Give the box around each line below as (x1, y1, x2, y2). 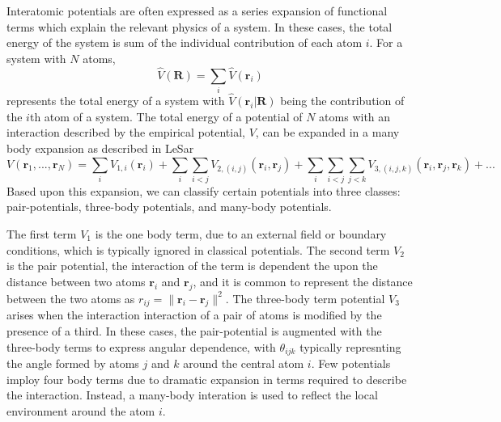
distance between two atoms (6, 272, 146, 289)
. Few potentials (311, 355, 391, 372)
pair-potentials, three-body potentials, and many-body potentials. (6, 198, 332, 215)
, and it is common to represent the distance (193, 272, 413, 289)
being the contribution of (280, 92, 405, 109)
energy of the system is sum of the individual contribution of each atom (6, 34, 363, 51)
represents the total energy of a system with (6, 92, 225, 109)
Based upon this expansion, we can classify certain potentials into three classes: (6, 182, 401, 199)
